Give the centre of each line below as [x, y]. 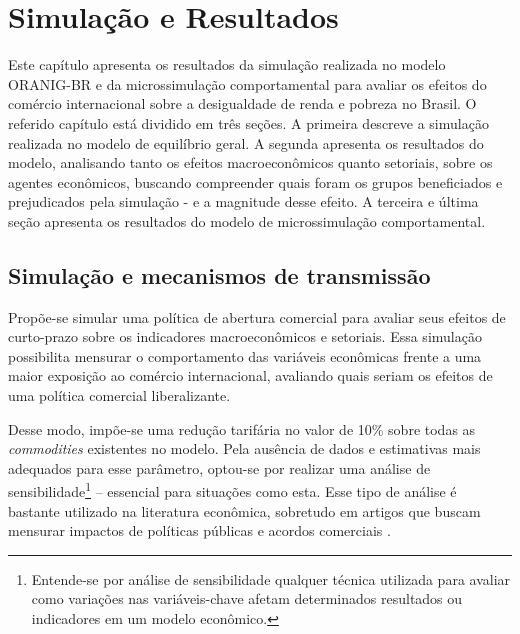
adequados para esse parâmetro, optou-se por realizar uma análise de [219, 467]
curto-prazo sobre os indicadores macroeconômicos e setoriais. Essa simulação [245, 336]
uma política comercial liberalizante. [119, 395]
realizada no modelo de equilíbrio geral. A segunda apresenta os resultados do [246, 142]
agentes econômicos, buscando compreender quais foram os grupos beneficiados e [255, 181]
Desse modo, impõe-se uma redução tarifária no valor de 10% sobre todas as [242, 428]
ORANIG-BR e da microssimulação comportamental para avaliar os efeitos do [247, 83]
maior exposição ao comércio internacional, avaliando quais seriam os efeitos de [250, 375]
